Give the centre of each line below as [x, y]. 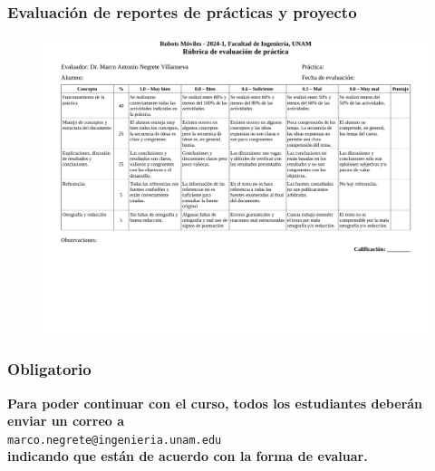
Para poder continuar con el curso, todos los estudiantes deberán [215, 403]
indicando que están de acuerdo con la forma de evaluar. [188, 456]
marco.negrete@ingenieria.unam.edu [115, 440]
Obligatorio [49, 369]
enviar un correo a [66, 421]
